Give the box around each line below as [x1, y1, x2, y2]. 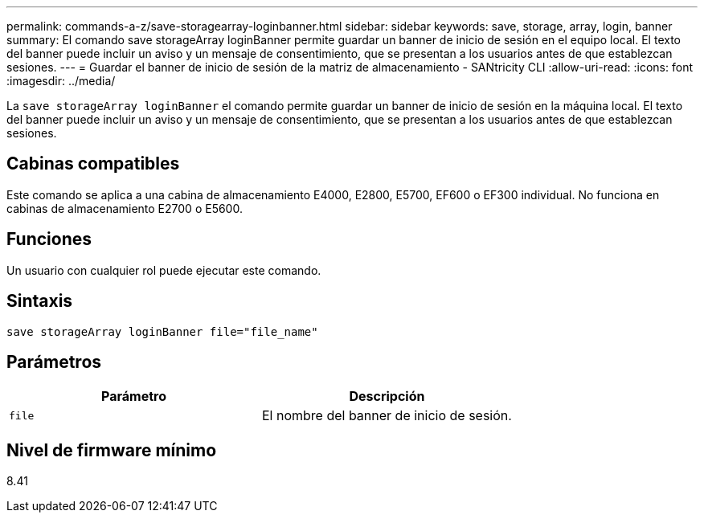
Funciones [6, 229, 92, 250]
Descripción [349, 388, 425, 405]
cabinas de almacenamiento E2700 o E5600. [6, 201, 243, 215]
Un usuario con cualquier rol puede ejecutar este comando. [6, 263, 321, 277]
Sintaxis [6, 291, 73, 312]
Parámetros [6, 351, 102, 372]
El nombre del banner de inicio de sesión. [261, 407, 512, 424]
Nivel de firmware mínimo [6, 439, 217, 460]
